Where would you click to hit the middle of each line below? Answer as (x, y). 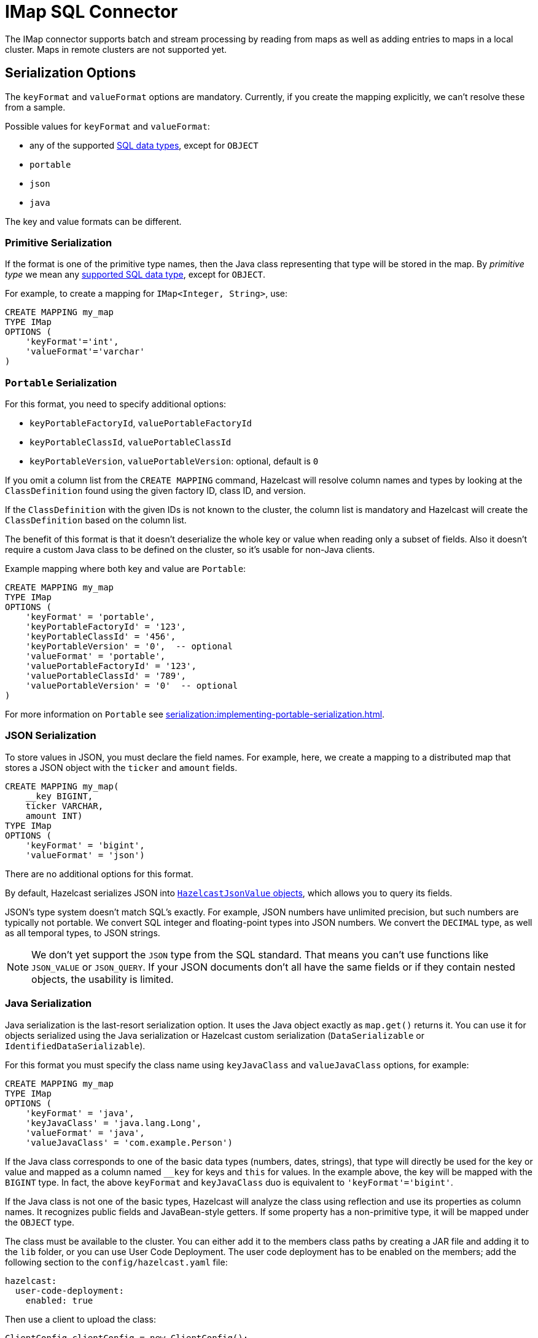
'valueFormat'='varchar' (85, 352)
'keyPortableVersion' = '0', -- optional (129, 647)
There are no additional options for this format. (99, 874)
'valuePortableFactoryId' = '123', (111, 666)
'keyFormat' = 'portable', (90, 617)
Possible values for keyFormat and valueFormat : (107, 126)
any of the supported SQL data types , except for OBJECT (144, 145)
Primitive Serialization (59, 242)
